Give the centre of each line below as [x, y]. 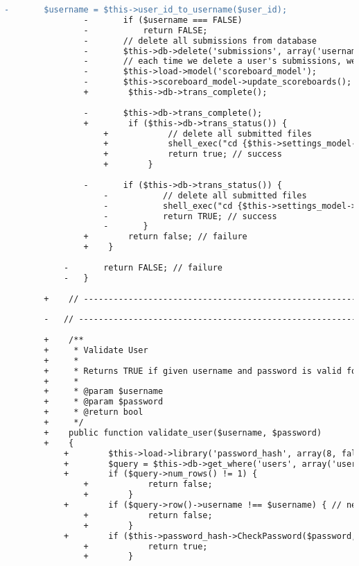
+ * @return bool [94, 412]
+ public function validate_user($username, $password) [183, 432]
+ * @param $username [104, 392]
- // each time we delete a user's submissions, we [220, 61]
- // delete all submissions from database [200, 41]
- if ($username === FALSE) [163, 20]
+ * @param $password [104, 402]
